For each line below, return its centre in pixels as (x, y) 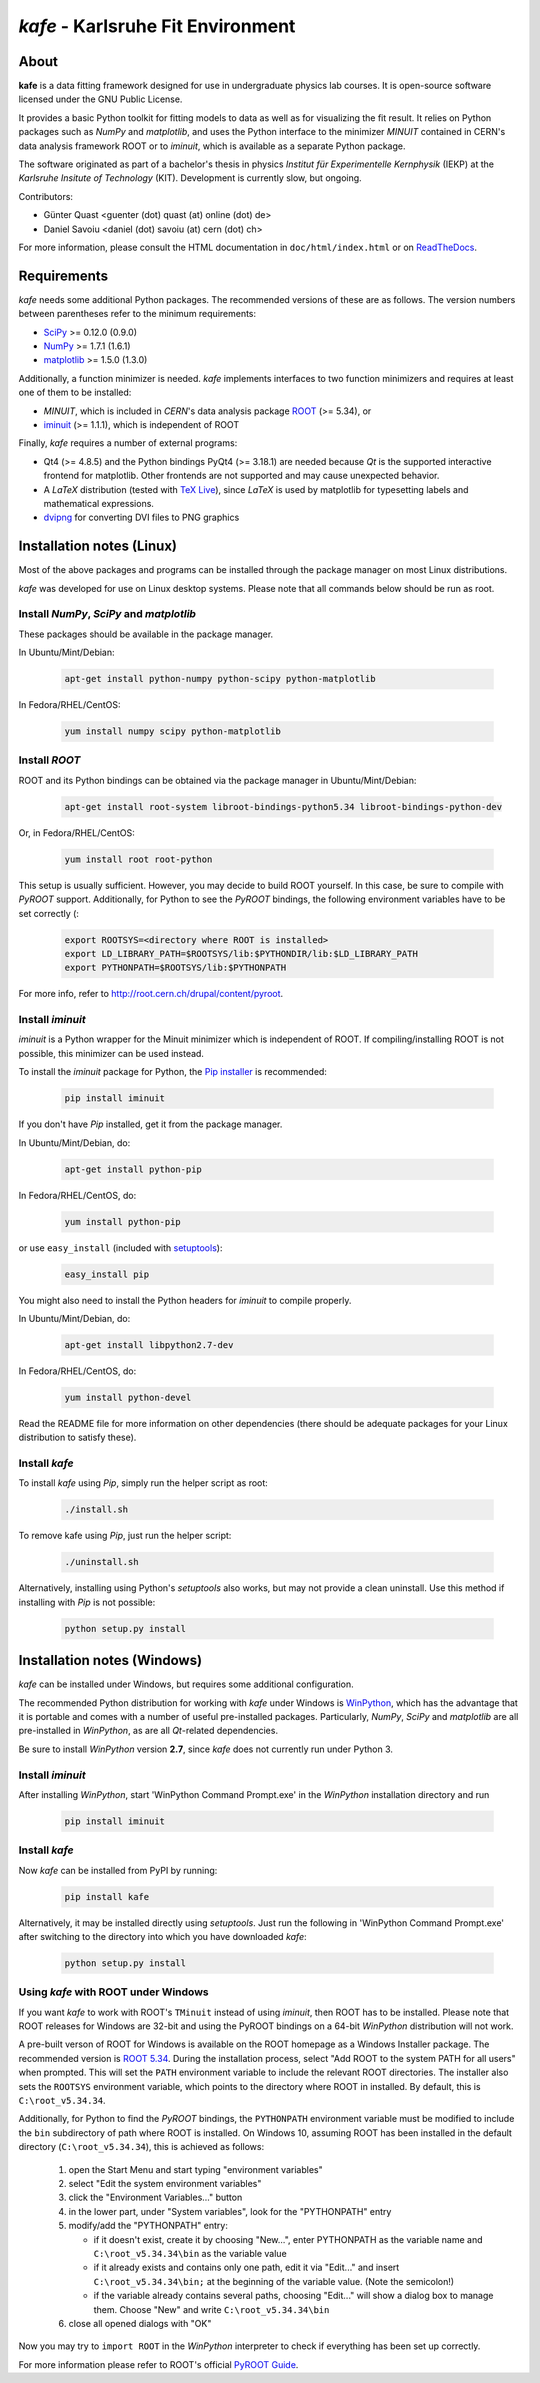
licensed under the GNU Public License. (100, 99)
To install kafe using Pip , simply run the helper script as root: (143, 1483)
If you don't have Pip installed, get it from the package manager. (150, 1124)
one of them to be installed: (75, 392)
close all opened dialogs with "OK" (140, 2323)
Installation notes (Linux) (98, 546)
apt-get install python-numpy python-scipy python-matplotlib (220, 679)
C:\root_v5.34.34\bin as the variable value (190, 2253)
